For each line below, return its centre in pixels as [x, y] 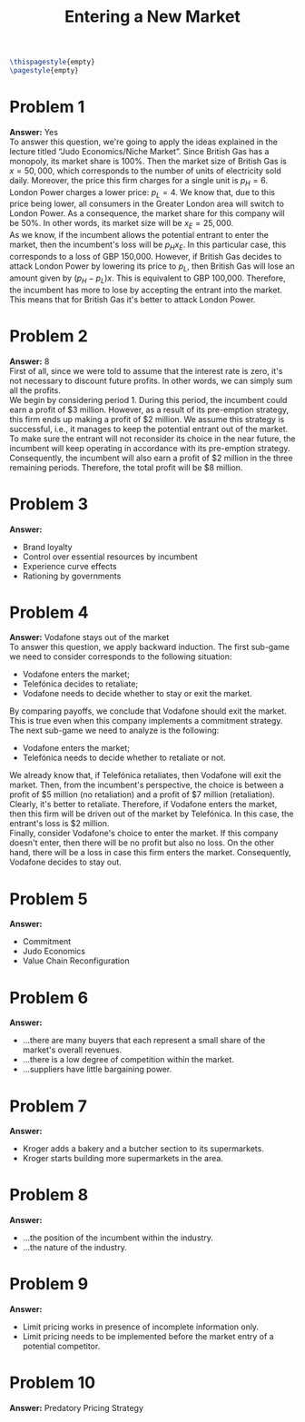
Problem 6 [49, 997]
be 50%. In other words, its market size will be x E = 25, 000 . [122, 224]
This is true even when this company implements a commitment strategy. [146, 721]
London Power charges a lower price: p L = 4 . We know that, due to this [142, 193]
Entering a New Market [152, 17]
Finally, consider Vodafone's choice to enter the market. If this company [144, 834]
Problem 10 [53, 1383]
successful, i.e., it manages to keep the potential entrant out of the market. [149, 429]
